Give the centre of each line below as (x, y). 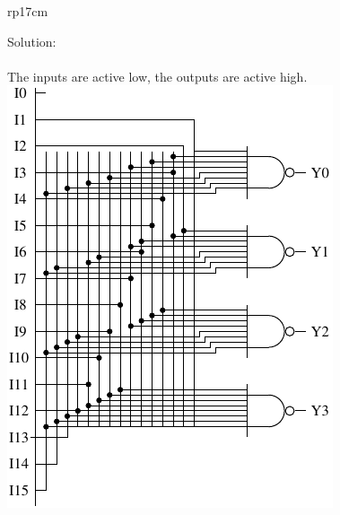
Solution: (32, 41)
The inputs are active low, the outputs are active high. (157, 76)
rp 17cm (28, 11)
